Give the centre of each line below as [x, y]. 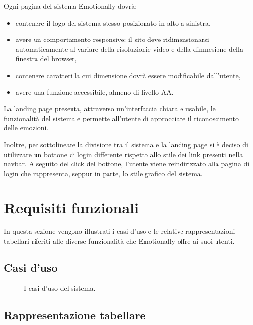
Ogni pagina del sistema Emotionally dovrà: [71, 6]
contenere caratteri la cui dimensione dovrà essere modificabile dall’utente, [128, 75]
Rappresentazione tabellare [75, 314]
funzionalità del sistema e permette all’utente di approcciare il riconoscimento [121, 118]
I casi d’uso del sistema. [60, 288]
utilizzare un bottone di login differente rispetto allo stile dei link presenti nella [124, 154]
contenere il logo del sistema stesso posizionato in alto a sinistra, [113, 22]
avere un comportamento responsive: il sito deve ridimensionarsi [112, 39]
